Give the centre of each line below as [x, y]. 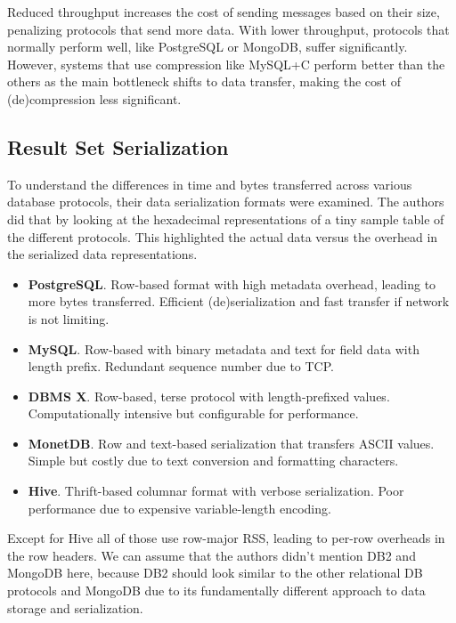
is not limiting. [69, 318]
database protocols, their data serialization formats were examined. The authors [226, 202]
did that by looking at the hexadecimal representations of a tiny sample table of [226, 218]
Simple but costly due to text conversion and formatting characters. [213, 461]
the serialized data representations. [102, 254]
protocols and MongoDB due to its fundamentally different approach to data [216, 591]
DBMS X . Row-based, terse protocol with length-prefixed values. [209, 396]
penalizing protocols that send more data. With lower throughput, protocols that [228, 29]
